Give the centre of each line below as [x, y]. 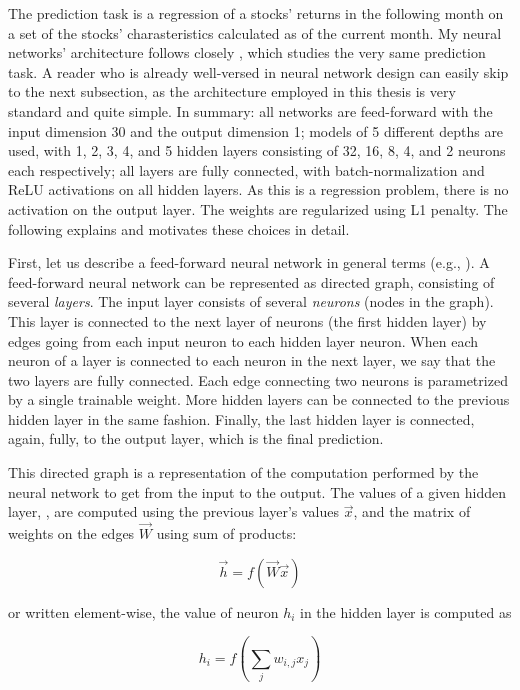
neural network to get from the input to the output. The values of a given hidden [257, 491]
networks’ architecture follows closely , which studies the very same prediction [247, 52]
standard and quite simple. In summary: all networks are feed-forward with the [250, 110]
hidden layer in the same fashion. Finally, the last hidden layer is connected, [241, 418]
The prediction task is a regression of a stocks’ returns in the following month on [256, 13]
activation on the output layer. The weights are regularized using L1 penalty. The [258, 208]
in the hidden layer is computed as [406, 611]
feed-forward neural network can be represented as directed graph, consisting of [251, 281]
